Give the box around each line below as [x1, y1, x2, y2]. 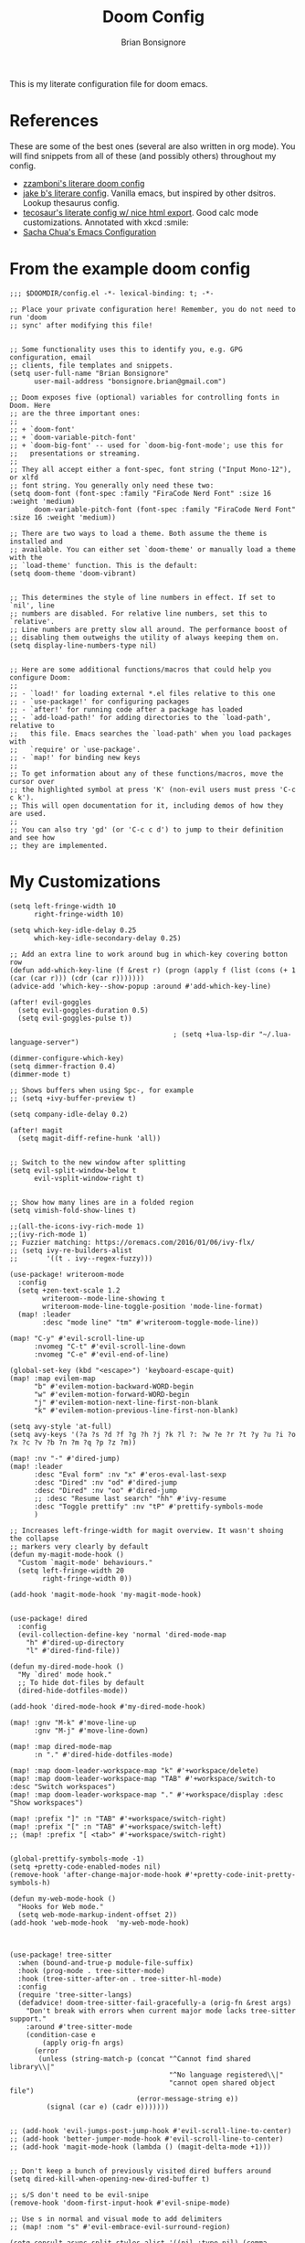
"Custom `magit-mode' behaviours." [17, 1558, 153, 1567]
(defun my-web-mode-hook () [9, 1894, 117, 1904]
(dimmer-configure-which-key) [9, 1054, 125, 1063]
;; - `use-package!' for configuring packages [9, 697, 190, 706]
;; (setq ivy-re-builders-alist [9, 1246, 132, 1255]
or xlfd [9, 473, 39, 482]
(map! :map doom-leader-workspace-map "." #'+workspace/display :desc [9, 1790, 284, 1799]
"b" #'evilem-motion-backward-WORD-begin [33, 1381, 195, 1391]
